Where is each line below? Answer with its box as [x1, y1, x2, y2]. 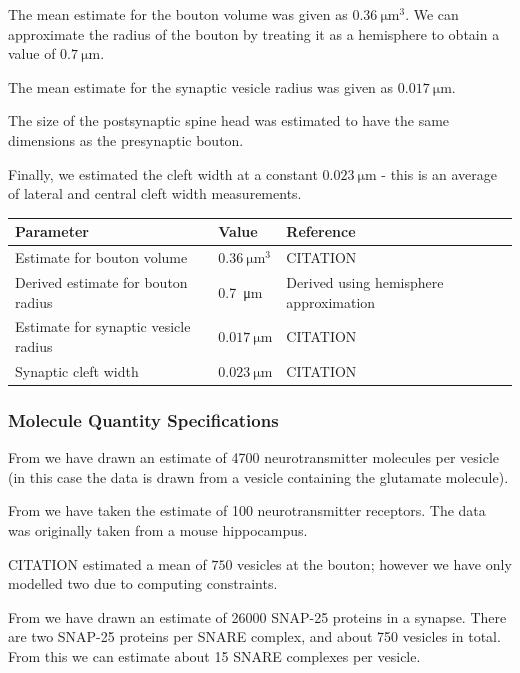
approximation [286, 291, 376, 312]
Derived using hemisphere [286, 271, 444, 292]
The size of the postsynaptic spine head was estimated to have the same [8, 110, 450, 131]
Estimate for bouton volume [15, 247, 188, 268]
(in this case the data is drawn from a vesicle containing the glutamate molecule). [8, 466, 509, 487]
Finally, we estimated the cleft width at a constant [8, 163, 318, 184]
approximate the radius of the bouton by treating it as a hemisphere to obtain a [8, 23, 500, 44]
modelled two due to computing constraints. [8, 573, 278, 594]
